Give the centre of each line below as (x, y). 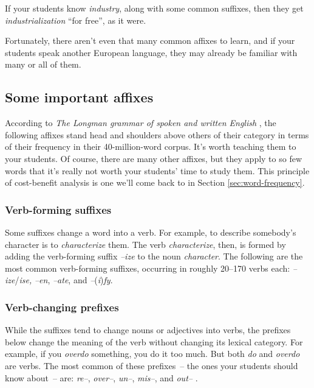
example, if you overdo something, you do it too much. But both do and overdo (152, 354)
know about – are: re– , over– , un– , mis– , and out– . (101, 377)
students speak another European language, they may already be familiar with (151, 52)
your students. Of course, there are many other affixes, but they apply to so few (154, 158)
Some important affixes (79, 97)
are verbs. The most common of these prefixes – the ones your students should (152, 365)
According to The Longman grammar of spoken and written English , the (141, 123)
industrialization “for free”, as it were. (76, 20)
